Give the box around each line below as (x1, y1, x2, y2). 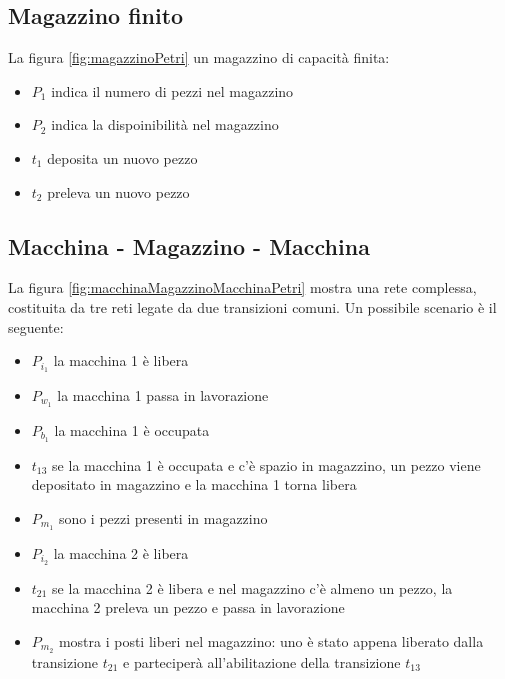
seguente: (8, 316, 64, 337)
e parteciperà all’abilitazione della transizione (123, 651, 401, 672)
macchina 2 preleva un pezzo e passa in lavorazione (31, 597, 345, 618)
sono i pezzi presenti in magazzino (58, 507, 268, 528)
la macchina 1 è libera (53, 350, 189, 371)
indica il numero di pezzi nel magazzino (51, 80, 294, 101)
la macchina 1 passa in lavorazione (57, 385, 269, 406)
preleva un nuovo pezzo (47, 181, 190, 202)
